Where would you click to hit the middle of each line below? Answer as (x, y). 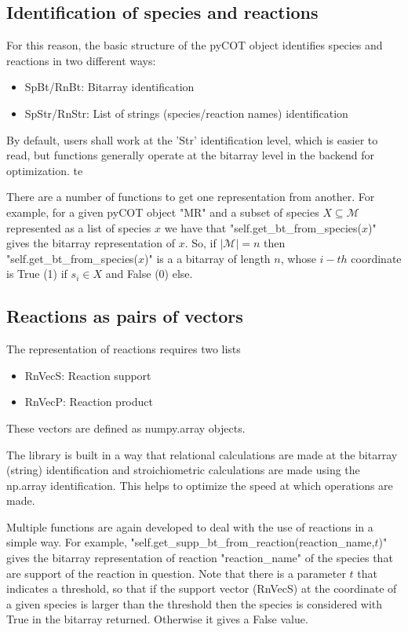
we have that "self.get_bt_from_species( (263, 227)
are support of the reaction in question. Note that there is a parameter (176, 573)
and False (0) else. (149, 274)
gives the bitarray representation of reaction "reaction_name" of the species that (200, 558)
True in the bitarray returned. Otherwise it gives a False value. (157, 619)
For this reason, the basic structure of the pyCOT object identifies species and (195, 45)
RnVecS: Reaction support (88, 375)
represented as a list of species (79, 227)
